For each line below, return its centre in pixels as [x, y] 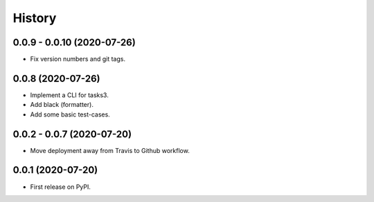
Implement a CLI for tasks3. [69, 95]
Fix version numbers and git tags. [78, 59]
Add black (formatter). [62, 105]
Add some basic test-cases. [70, 114]
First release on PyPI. [61, 187]
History [35, 18]
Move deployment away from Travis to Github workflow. [110, 150]
